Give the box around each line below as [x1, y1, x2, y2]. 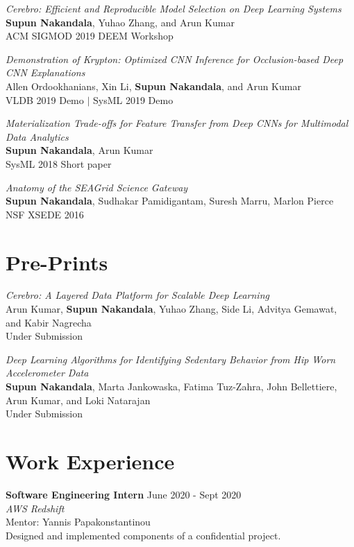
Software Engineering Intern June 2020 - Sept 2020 [6, 487, 242, 501]
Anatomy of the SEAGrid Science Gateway [6, 180, 188, 194]
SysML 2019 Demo [92, 92, 174, 107]
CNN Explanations [6, 65, 85, 80]
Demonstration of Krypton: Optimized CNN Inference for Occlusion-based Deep [6, 51, 344, 66]
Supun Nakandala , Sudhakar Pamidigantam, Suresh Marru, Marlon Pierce [6, 193, 334, 208]
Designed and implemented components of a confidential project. [6, 528, 281, 542]
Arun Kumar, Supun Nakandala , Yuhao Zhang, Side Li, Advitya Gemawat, [6, 302, 337, 316]
